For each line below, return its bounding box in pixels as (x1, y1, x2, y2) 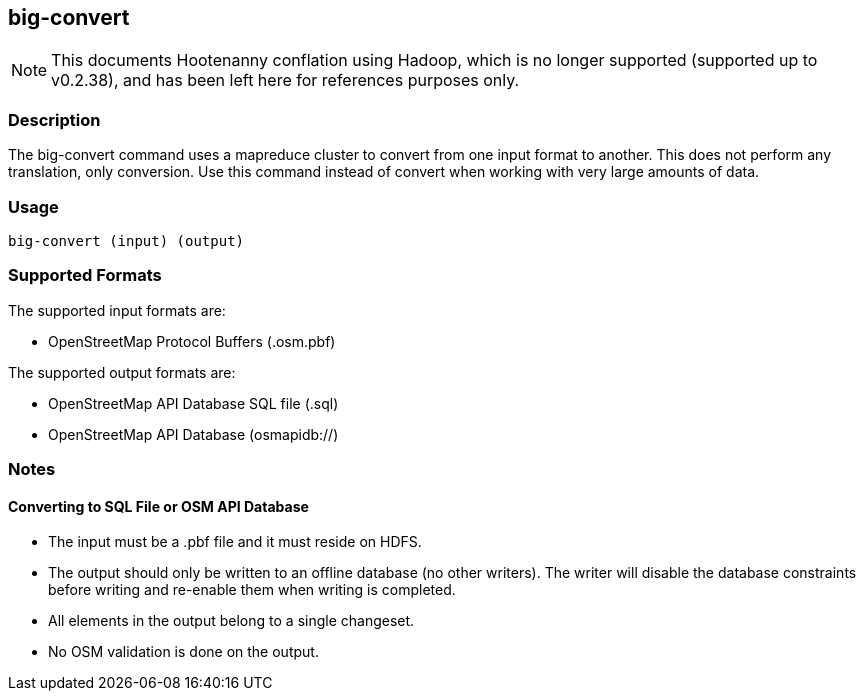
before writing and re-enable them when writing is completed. (48, 581, 456, 599)
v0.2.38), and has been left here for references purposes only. (51, 70, 520, 91)
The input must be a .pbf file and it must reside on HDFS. (48, 533, 422, 551)
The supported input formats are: (8, 301, 226, 319)
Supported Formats (8, 265, 162, 286)
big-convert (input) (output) (8, 232, 245, 249)
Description (8, 109, 101, 130)
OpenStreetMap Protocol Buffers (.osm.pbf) (48, 332, 336, 350)
